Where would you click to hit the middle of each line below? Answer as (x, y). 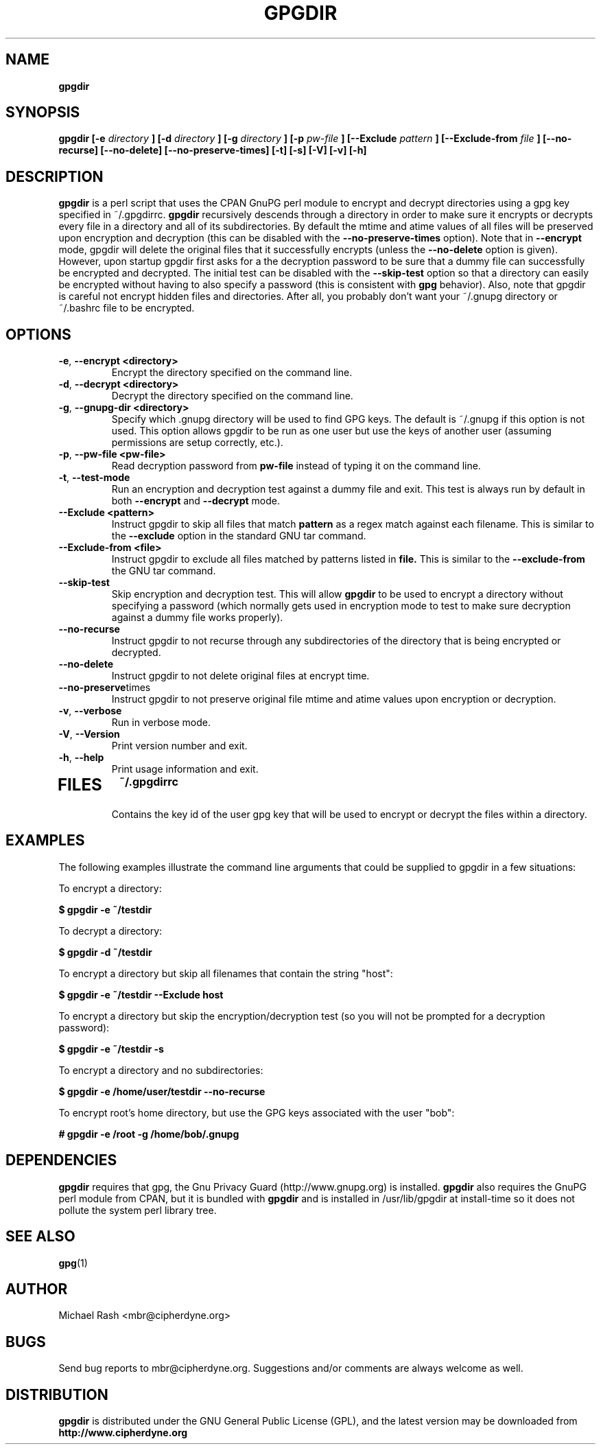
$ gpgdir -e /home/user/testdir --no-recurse (162, 1091)
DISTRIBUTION (57, 1394)
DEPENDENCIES (61, 1160)
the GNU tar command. (164, 571)
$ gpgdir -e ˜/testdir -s (111, 1049)
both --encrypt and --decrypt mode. (196, 501)
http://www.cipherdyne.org (123, 1433)
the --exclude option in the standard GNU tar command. (239, 536)
